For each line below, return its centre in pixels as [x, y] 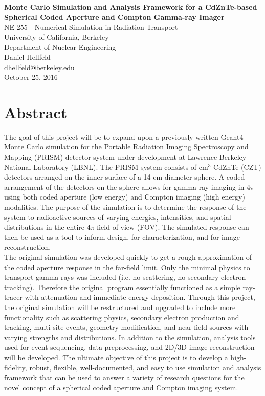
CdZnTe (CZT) [237, 167]
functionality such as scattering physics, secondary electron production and [122, 317]
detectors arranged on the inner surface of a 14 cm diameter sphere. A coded [125, 177]
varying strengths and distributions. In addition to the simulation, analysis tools [130, 337]
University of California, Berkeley [57, 37]
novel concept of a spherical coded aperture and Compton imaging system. [121, 387]
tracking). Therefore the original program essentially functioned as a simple [122, 287]
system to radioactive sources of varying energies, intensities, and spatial [118, 217]
